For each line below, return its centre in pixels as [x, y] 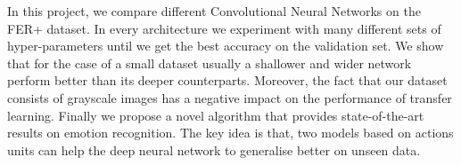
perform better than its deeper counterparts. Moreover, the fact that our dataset [227, 80]
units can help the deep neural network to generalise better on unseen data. [214, 149]
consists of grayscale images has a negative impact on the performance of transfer [230, 97]
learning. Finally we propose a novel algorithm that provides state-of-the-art [216, 115]
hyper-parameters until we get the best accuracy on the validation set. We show [226, 46]
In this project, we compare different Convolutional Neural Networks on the [214, 11]
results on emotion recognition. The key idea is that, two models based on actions [230, 133]
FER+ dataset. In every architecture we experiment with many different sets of [224, 28]
